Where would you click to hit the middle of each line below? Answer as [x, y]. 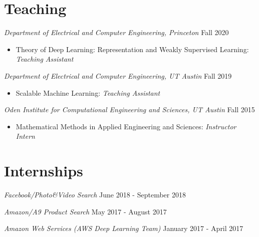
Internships [44, 171]
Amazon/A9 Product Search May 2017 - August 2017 [85, 211]
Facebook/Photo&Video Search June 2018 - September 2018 [95, 194]
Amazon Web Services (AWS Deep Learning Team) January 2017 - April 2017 [124, 228]
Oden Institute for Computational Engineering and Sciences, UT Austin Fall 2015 [129, 109]
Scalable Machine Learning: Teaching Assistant [88, 92]
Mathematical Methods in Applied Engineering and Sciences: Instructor [126, 126]
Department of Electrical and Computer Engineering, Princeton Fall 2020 [116, 32]
